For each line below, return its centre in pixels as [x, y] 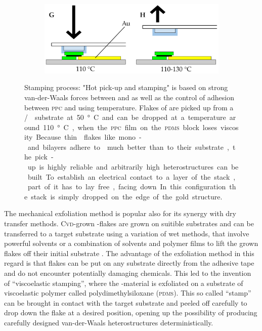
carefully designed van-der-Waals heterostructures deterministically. [109, 322]
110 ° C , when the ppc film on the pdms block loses [130, 127]
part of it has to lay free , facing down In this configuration [127, 187]
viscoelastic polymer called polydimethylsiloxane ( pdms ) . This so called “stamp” [128, 293]
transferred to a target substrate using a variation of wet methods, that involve [127, 233]
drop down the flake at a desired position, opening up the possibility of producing [131, 313]
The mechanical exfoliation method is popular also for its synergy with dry [120, 213]
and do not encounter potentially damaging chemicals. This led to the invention [128, 273]
